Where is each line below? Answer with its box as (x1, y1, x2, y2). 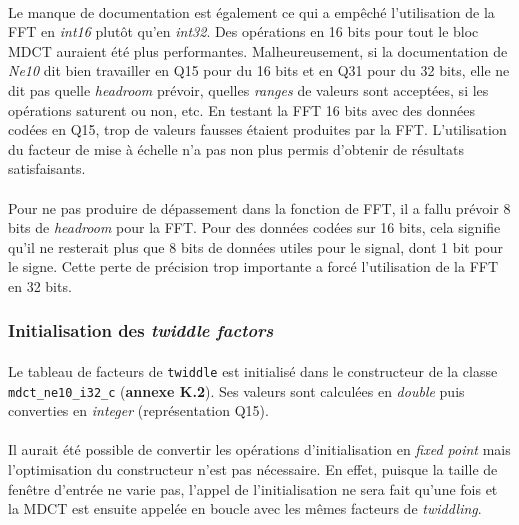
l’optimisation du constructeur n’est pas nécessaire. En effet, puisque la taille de (8, 459, 498, 480)
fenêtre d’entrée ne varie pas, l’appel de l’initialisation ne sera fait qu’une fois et (8, 478, 498, 499)
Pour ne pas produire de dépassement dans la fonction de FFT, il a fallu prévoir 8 (8, 197, 511, 218)
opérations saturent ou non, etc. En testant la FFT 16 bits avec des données (8, 99, 475, 120)
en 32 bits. (8, 275, 72, 296)
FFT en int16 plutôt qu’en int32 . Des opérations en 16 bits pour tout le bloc (8, 21, 479, 42)
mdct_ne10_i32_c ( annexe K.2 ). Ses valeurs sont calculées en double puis (8, 380, 465, 401)
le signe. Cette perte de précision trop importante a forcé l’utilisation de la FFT (8, 256, 499, 277)
